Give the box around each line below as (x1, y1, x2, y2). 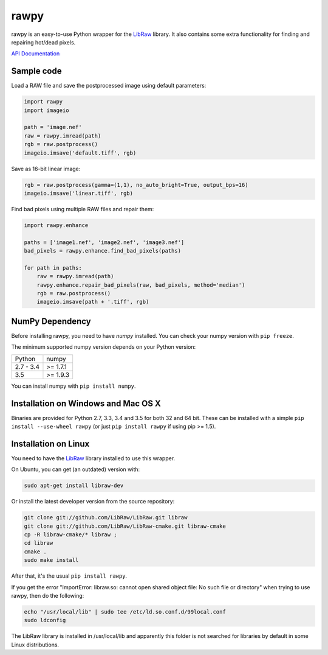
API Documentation (11, 50, 60, 57)
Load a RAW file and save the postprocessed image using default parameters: (11, 82, 207, 89)
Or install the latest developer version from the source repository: (11, 498, 175, 505)
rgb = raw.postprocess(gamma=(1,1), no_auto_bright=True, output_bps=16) (24, 181, 248, 188)
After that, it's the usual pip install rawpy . (11, 572, 128, 580)
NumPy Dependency (11, 316, 91, 326)
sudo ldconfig (24, 617, 66, 624)
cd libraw (24, 539, 53, 547)
